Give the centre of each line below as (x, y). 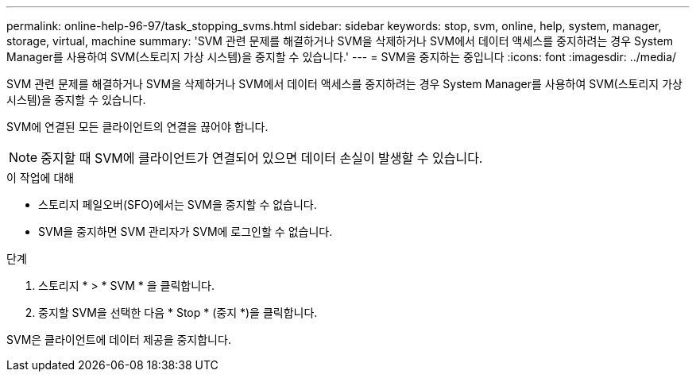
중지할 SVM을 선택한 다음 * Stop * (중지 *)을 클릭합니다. (178, 312)
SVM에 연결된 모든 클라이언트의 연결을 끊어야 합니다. (137, 127)
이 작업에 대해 (41, 177)
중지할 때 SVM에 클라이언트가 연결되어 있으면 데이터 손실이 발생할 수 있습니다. (262, 158)
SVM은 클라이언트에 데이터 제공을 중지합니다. (119, 339)
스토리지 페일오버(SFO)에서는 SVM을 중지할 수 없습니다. (178, 204)
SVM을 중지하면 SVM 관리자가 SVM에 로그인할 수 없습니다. (186, 231)
